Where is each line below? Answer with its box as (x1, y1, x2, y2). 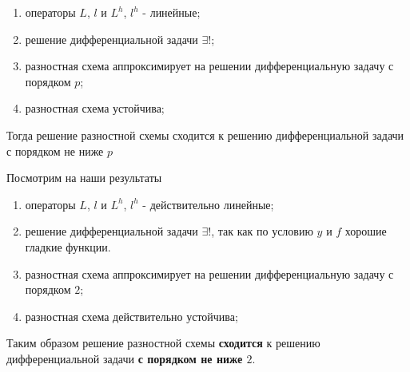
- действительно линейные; (142, 196, 274, 212)
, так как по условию (211, 223, 313, 239)
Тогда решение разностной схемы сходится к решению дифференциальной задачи (6, 126, 404, 143)
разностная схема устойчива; (25, 100, 165, 117)
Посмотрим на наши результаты (6, 169, 162, 186)
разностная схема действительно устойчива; (25, 307, 238, 324)
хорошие (344, 223, 387, 239)
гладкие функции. (25, 238, 111, 255)
